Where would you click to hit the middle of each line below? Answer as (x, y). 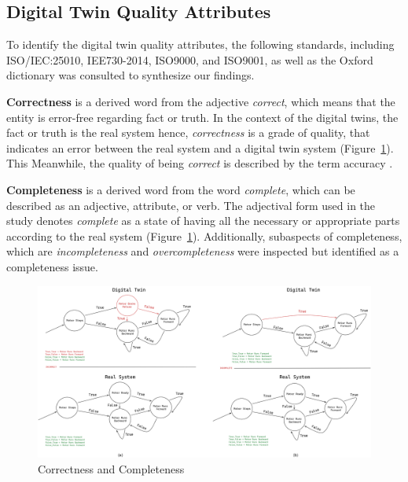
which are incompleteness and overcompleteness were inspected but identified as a (203, 251)
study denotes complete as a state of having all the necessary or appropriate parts (203, 221)
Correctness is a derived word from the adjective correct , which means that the (201, 101)
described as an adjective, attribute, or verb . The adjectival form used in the (191, 205)
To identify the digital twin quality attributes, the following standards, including (200, 44)
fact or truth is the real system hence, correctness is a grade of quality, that (188, 132)
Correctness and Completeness (111, 468)
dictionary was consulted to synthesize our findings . (130, 75)
